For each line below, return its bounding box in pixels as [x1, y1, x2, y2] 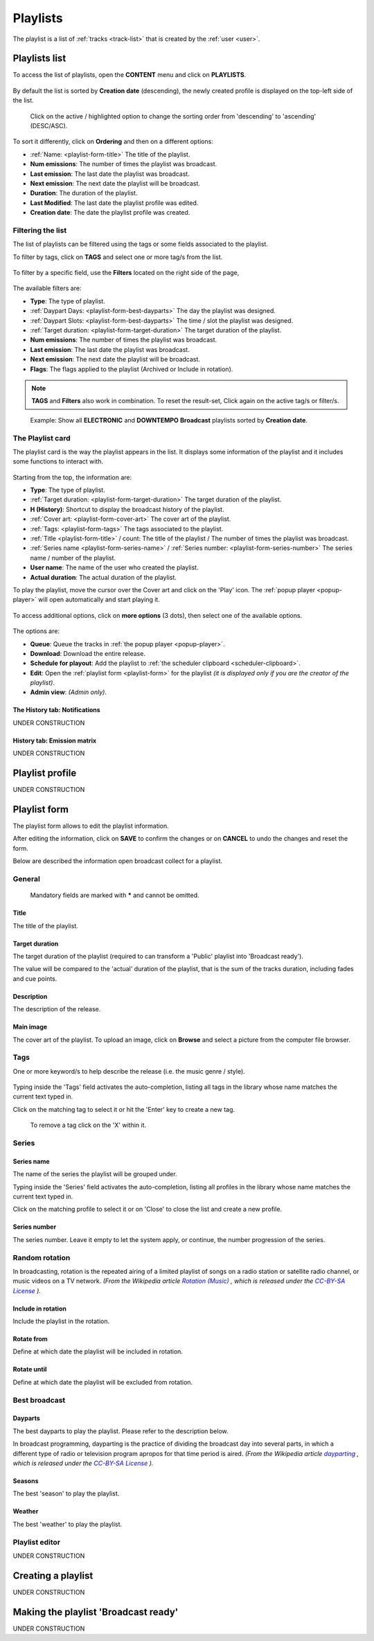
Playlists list [12, 53, 66, 64]
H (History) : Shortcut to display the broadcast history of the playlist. [30, 505, 224, 513]
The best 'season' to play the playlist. [12, 1489, 120, 1498]
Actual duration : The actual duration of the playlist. [30, 573, 177, 581]
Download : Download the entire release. [30, 649, 145, 657]
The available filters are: [12, 284, 82, 292]
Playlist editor [12, 1537, 61, 1547]
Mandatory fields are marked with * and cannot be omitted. [30, 891, 200, 900]
